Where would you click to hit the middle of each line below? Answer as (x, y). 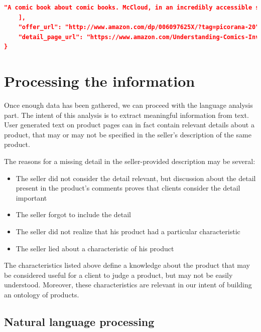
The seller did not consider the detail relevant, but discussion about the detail (136, 178)
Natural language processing (79, 321)
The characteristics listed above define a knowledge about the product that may (127, 265)
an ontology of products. (42, 294)
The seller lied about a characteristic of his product (95, 248)
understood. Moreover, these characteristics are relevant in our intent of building (128, 285)
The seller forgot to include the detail (74, 214)
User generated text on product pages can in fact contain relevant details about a (129, 125)
